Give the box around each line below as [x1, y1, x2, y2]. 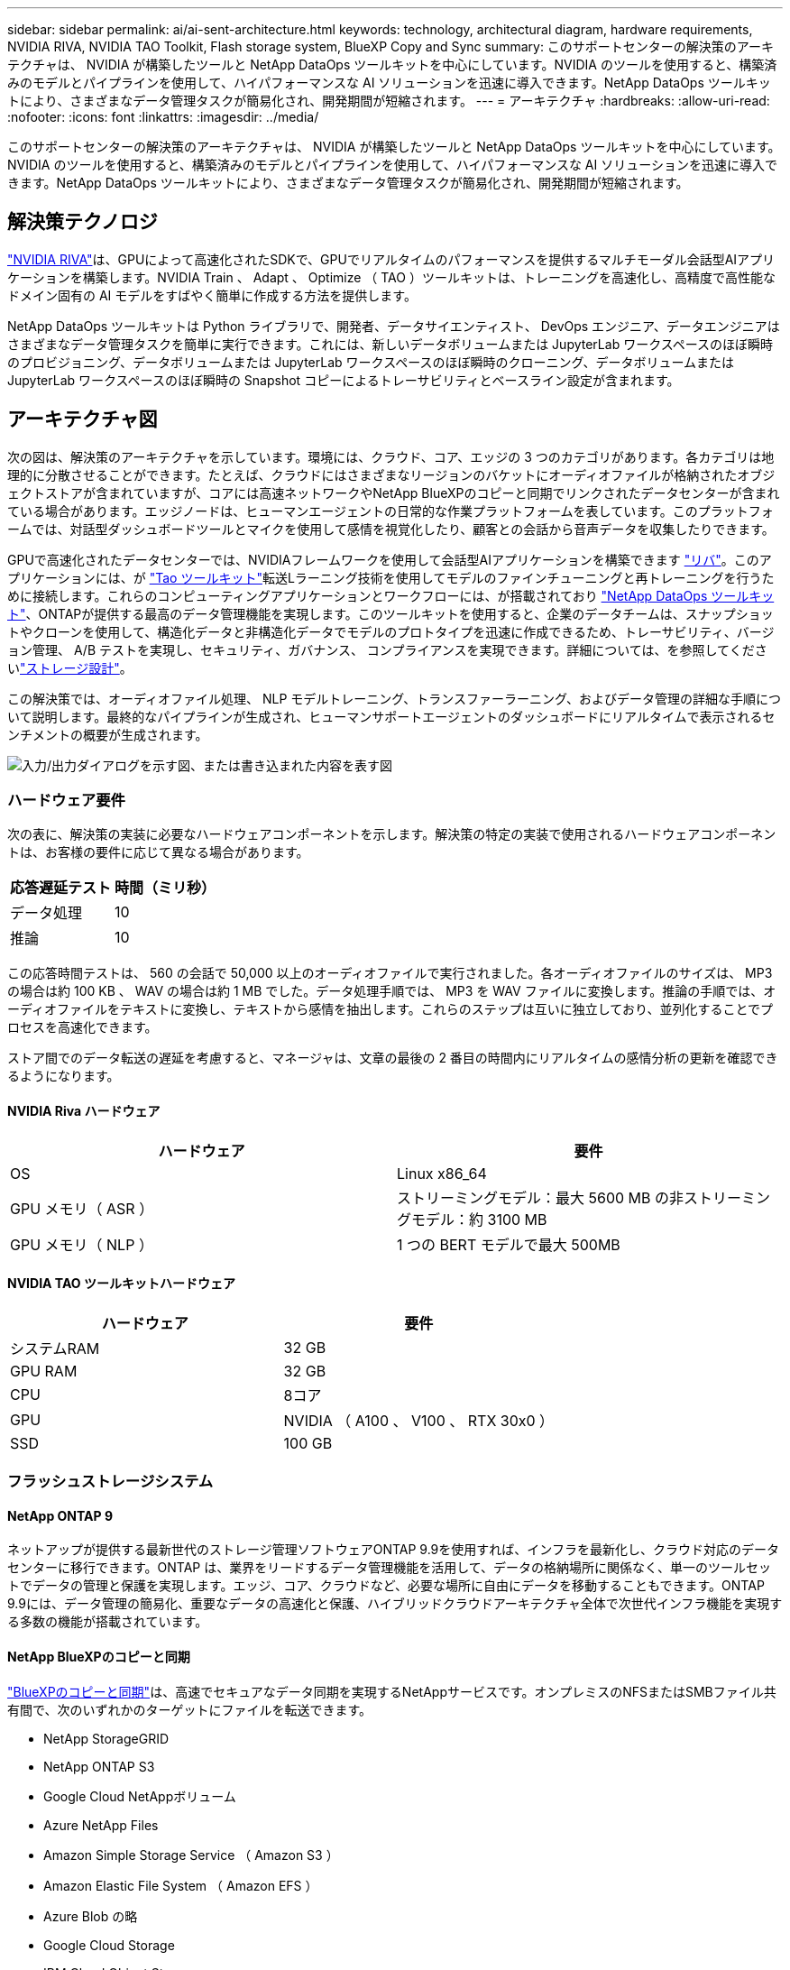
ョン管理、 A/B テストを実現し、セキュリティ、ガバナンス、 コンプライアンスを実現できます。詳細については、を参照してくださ [7, 641, 767, 658]
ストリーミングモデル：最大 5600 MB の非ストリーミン [397, 1188, 771, 1207]
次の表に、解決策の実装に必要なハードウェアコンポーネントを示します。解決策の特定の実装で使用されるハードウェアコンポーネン [7, 826, 776, 842]
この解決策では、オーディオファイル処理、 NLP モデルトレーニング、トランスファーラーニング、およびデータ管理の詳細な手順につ [7, 690, 782, 706]
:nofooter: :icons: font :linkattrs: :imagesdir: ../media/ [7, 109, 319, 124]
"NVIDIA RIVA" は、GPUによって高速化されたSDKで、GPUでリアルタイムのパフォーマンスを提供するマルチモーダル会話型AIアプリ [7, 251, 776, 267]
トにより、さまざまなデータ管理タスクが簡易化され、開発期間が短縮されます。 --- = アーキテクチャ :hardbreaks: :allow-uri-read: [7, 93, 770, 108]
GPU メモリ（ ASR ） [10, 1199, 154, 1218]
